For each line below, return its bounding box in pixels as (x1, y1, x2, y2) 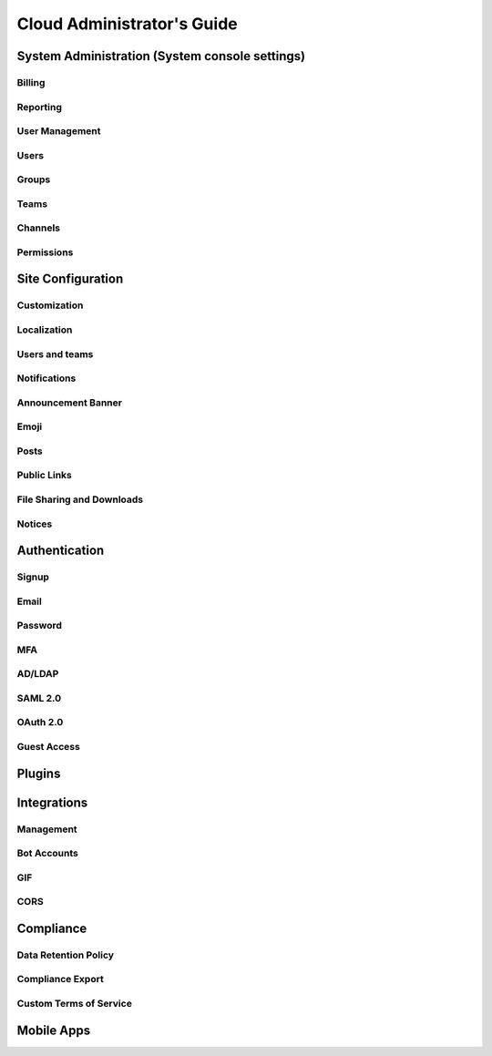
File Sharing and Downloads (16, 493, 144, 506)
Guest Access (16, 741, 81, 754)
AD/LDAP (16, 668, 59, 681)
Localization (16, 323, 73, 336)
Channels (16, 221, 61, 234)
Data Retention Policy (16, 948, 114, 961)
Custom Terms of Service (16, 998, 132, 1010)
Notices (16, 518, 53, 530)
